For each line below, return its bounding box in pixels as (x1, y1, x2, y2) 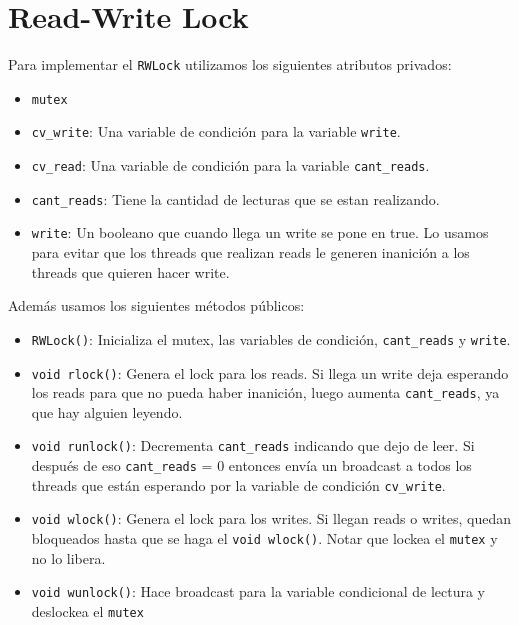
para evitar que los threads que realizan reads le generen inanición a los (31, 242, 470, 263)
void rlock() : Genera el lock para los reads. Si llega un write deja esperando (31, 362, 509, 383)
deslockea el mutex (31, 600, 144, 621)
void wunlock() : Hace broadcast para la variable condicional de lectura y (31, 581, 485, 602)
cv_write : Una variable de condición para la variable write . (31, 121, 401, 142)
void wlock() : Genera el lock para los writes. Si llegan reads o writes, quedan (31, 508, 512, 529)
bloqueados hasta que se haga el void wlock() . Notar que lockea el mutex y (31, 528, 498, 549)
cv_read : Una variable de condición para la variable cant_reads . (31, 155, 430, 176)
